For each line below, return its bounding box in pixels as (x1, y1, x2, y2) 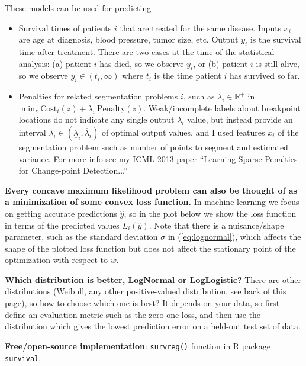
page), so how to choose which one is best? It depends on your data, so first (5, 297, 280, 309)
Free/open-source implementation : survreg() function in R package (5, 339, 271, 352)
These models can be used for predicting (5, 2, 152, 14)
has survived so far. (229, 69, 300, 82)
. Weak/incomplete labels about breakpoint (143, 101, 301, 114)
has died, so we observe (99, 57, 184, 69)
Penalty (97, 104, 125, 113)
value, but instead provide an (187, 113, 293, 126)
